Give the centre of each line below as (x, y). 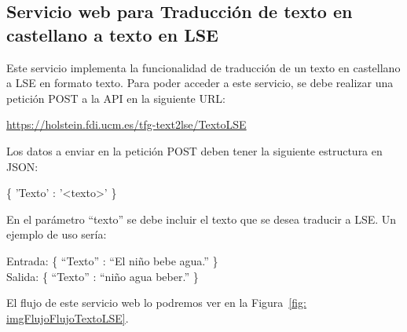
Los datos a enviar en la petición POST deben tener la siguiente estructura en (194, 150)
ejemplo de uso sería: (57, 234)
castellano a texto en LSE (112, 34)
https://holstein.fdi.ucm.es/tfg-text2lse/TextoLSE (126, 124)
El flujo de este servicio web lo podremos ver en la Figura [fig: (156, 303)
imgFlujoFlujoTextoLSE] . (68, 317)
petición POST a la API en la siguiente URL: (116, 98)
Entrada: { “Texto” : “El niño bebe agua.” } (112, 260)
